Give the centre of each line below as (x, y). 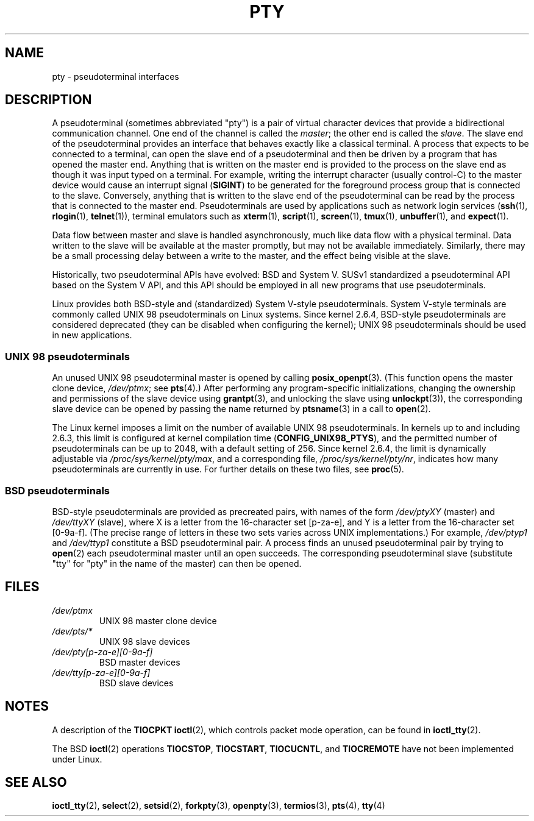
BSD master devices (140, 662)
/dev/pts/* (72, 631)
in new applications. (92, 335)
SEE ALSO (36, 783)
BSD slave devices (136, 683)
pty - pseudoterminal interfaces (116, 76)
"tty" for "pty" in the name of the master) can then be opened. (177, 563)
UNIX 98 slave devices (144, 641)
